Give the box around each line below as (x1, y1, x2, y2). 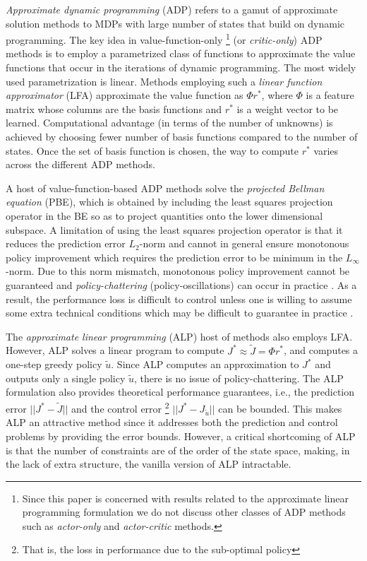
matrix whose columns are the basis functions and (6, 101, 222, 116)
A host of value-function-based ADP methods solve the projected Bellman (6, 180, 325, 195)
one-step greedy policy (6, 357, 102, 372)
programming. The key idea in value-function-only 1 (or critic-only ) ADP (6, 30, 323, 47)
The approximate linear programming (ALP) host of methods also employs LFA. (6, 329, 353, 343)
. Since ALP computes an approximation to (111, 357, 299, 372)
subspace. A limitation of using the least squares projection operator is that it (6, 222, 343, 237)
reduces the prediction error (6, 236, 126, 251)
